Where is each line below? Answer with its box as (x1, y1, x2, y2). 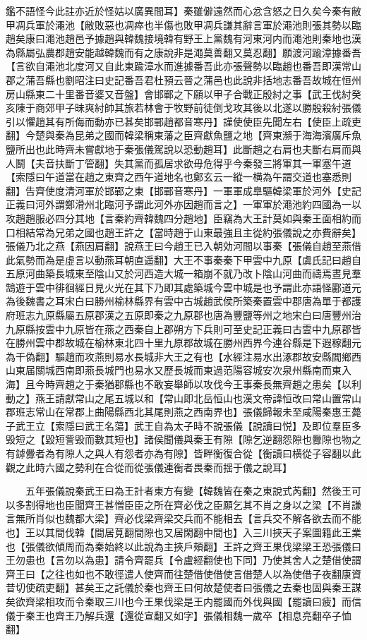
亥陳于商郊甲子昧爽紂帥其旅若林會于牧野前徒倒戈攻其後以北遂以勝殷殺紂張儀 (6, 100, 361, 115)
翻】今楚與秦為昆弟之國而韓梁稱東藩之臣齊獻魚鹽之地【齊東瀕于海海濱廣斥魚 (6, 128, 361, 143)
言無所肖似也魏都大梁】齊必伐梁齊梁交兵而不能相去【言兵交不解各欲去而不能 (6, 511, 361, 526)
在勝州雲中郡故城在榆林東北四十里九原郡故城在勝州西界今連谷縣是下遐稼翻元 (6, 335, 361, 350)
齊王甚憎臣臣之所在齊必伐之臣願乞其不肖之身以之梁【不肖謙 (84, 497, 361, 512)
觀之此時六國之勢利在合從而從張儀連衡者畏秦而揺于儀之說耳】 (6, 459, 292, 474)
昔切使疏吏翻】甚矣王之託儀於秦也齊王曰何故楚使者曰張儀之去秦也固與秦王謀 (6, 580, 361, 595)
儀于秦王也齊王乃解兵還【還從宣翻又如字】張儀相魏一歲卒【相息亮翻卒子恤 (6, 608, 351, 622)
